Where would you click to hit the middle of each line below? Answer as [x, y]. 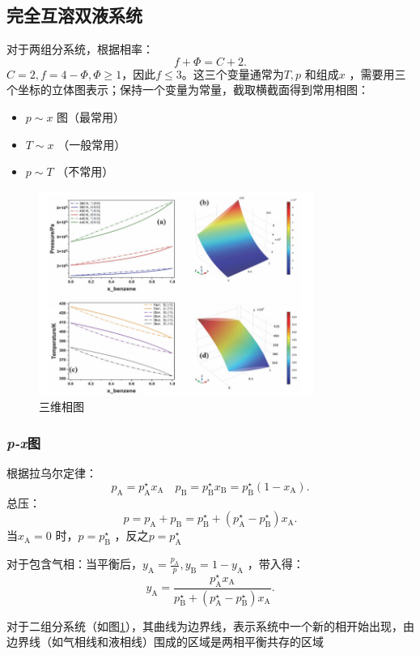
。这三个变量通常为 [233, 73]
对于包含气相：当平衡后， [74, 564]
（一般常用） [92, 144]
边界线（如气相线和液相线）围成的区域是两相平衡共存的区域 [165, 642]
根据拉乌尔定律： [52, 473]
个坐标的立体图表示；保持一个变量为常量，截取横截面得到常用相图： [188, 90]
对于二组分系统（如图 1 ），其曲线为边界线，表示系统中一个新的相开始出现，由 [210, 625]
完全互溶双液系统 [74, 15]
